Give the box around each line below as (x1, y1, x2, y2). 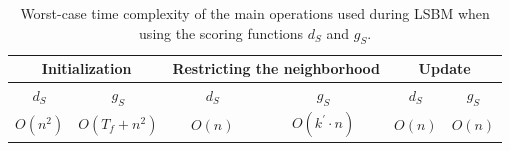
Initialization (41, 58, 132, 79)
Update (418, 58, 471, 79)
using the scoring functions (139, 22, 304, 43)
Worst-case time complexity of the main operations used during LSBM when (20, 3, 490, 23)
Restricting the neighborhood (172, 58, 381, 79)
